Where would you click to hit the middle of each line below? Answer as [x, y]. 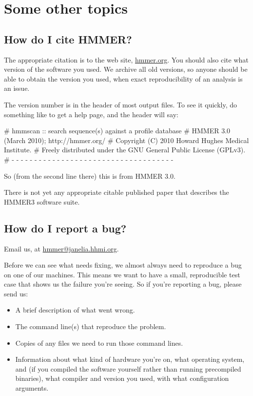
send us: [16, 293]
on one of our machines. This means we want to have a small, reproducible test [122, 274]
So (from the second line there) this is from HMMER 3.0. [90, 176]
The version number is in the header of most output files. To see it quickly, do [121, 104]
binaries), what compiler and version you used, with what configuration [122, 378]
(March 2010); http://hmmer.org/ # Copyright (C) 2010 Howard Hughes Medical [126, 140]
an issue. [17, 88]
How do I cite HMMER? [68, 39]
